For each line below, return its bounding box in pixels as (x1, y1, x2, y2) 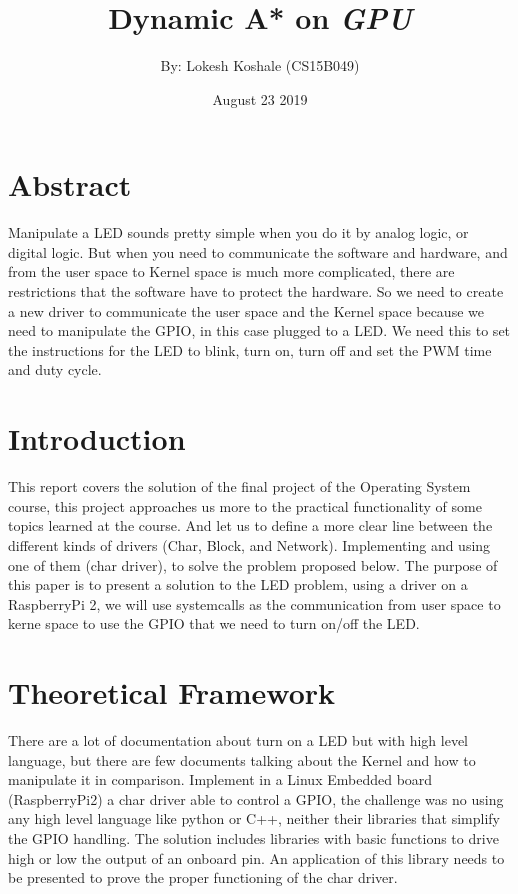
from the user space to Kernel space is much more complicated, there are (8, 261, 455, 282)
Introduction (8, 418, 186, 459)
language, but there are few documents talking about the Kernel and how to (8, 749, 476, 770)
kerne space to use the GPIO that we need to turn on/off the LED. (8, 613, 420, 634)
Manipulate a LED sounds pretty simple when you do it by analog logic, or (8, 222, 469, 243)
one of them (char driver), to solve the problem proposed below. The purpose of (8, 554, 498, 575)
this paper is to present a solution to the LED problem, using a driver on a (8, 574, 468, 595)
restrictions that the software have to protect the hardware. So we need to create (8, 281, 504, 302)
